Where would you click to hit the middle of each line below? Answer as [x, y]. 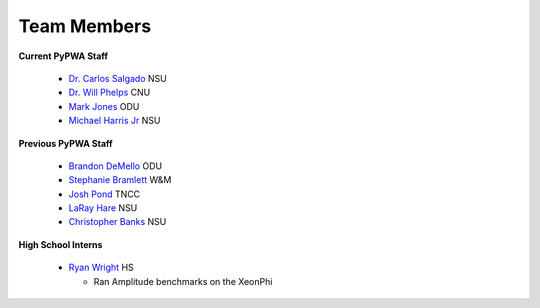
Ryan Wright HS [101, 267]
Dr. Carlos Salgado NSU [117, 78]
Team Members [85, 26]
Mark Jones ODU [104, 106]
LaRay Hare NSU [103, 208]
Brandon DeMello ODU [115, 166]
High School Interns [60, 244]
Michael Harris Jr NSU [114, 121]
